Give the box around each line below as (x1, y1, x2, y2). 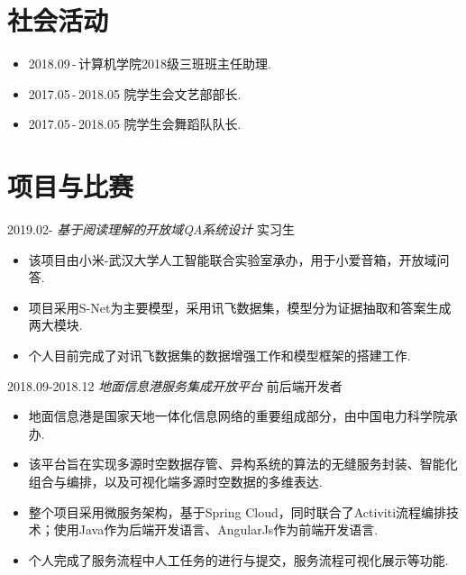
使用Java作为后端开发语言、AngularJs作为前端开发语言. (53, 520, 379, 539)
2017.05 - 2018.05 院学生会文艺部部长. (28, 84, 242, 103)
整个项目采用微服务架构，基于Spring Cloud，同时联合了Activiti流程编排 (28, 502, 447, 521)
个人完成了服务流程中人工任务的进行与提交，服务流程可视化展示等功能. (28, 550, 449, 569)
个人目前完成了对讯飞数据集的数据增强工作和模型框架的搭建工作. (28, 346, 411, 364)
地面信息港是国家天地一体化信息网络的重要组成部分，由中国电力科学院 (28, 406, 445, 425)
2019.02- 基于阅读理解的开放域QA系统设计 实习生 (7, 220, 296, 239)
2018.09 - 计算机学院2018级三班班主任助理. (28, 54, 271, 73)
